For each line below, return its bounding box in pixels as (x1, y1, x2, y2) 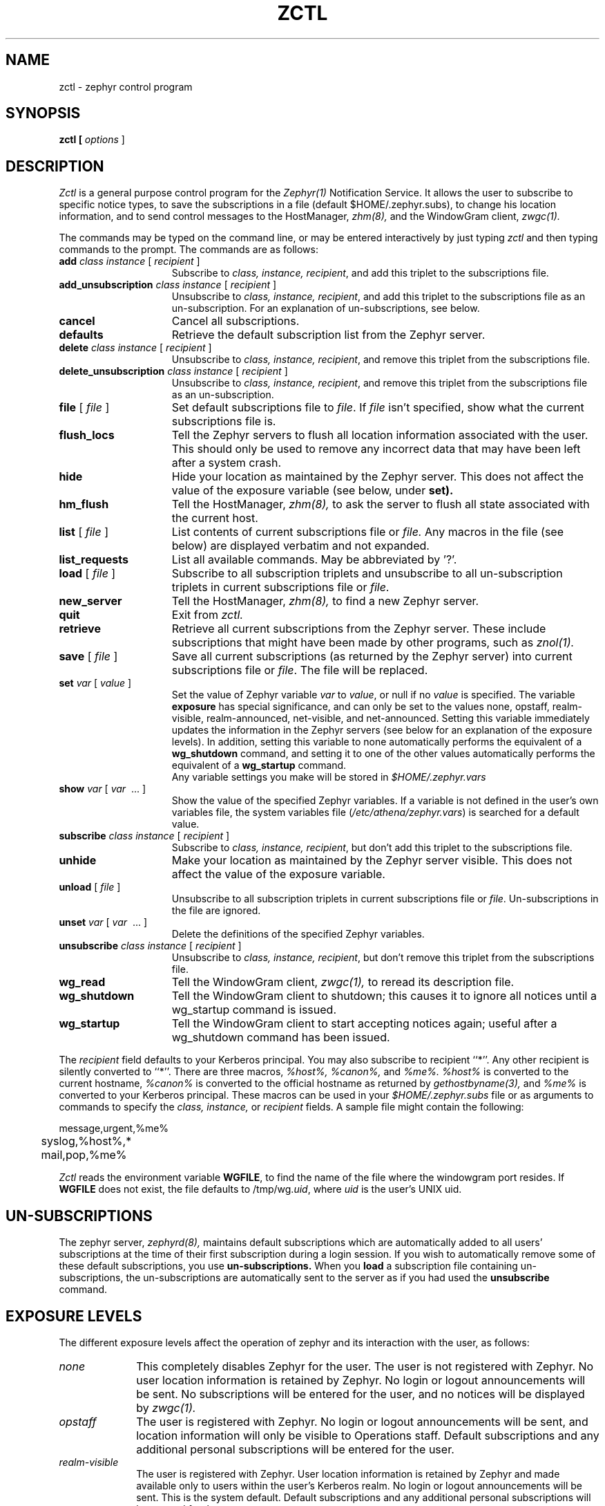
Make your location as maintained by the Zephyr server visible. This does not (171, 853, 573, 868)
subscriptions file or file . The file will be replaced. (171, 663, 428, 678)
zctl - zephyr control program (59, 80, 193, 93)
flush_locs (59, 428, 115, 443)
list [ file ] (59, 525, 109, 539)
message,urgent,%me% (59, 1122, 169, 1135)
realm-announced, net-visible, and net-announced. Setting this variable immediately (206, 712, 590, 725)
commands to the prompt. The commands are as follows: (59, 243, 318, 256)
